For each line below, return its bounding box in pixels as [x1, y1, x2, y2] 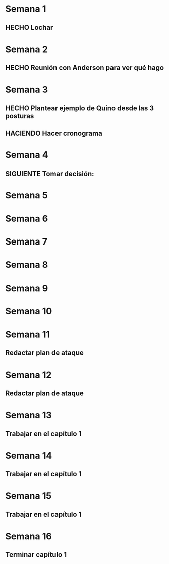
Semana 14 [5, 450, 52, 461]
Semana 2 [5, 44, 48, 55]
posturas [5, 112, 34, 120]
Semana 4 [5, 149, 49, 161]
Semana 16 [5, 530, 52, 542]
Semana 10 [5, 305, 52, 317]
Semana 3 [5, 84, 48, 95]
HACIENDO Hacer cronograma [5, 129, 102, 138]
